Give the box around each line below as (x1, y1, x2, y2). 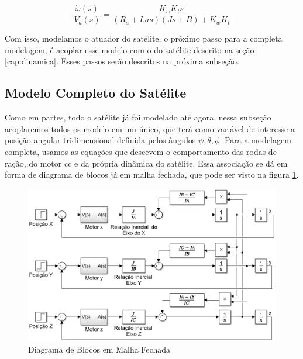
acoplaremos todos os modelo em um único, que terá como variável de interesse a (5, 122, 295, 134)
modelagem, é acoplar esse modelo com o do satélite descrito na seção (5, 43, 254, 56)
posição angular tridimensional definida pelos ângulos (5, 134, 196, 146)
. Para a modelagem (219, 134, 291, 146)
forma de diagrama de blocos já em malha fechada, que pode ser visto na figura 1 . (5, 168, 299, 181)
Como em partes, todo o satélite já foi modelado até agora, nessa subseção (5, 111, 271, 123)
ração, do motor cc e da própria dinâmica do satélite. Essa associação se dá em (5, 157, 288, 169)
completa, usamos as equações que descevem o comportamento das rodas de (5, 146, 277, 158)
